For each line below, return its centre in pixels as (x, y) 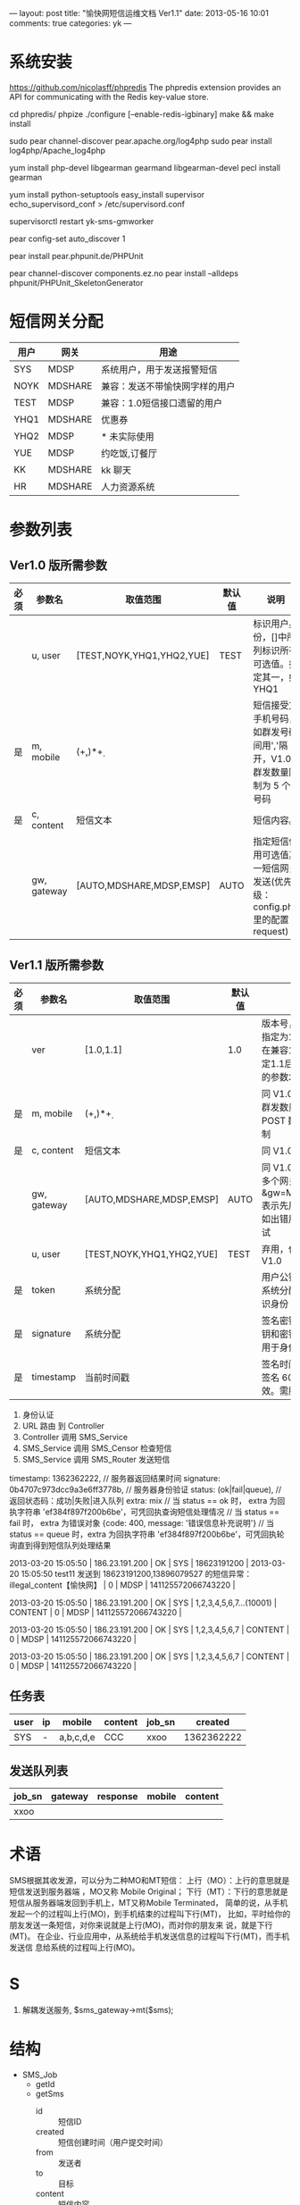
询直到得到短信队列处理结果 (60, 1545)
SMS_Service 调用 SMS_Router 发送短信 (96, 1459)
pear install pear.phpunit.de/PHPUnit (77, 256)
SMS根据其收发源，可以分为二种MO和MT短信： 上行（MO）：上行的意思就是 (150, 1881)
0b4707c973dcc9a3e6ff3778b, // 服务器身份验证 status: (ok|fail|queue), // (146, 1489)
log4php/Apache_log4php (57, 150)
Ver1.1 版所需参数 (57, 965)
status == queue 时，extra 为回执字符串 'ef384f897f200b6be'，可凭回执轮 (147, 1534)
